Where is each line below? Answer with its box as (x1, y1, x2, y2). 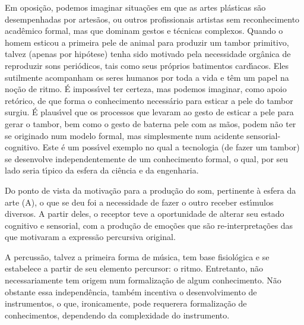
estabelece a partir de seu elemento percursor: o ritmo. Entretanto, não (5, 262, 264, 274)
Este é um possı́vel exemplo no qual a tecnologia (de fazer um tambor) (42, 141, 300, 153)
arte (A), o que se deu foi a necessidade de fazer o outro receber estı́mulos (5, 195, 274, 208)
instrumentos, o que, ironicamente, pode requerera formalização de (5, 297, 247, 310)
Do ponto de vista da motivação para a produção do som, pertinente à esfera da (5, 184, 296, 196)
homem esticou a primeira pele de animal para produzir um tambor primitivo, (5, 36, 289, 48)
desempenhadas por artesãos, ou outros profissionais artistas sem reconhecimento (5, 12, 300, 25)
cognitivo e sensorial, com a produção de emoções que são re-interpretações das (5, 219, 293, 231)
